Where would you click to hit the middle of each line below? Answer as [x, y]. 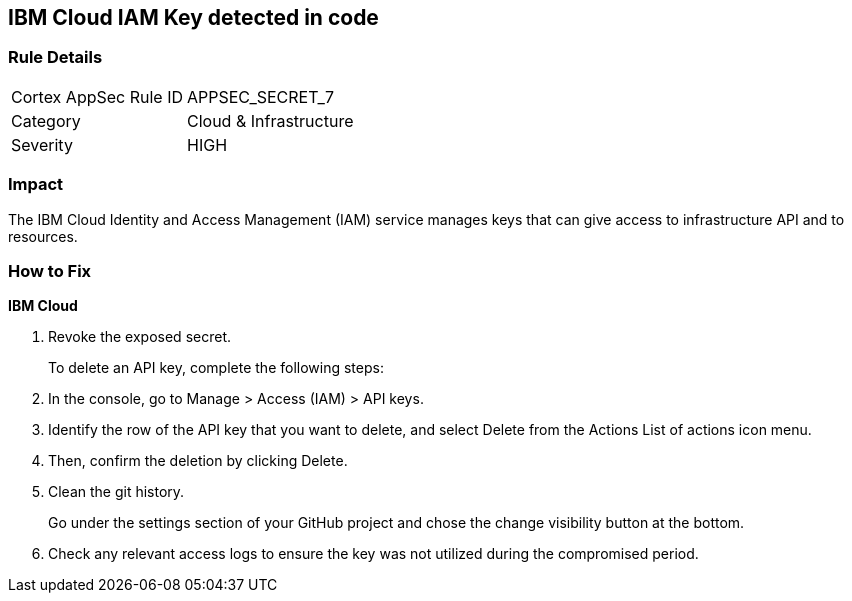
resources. [43, 236]
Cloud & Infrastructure [270, 120]
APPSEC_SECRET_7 [260, 96]
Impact [36, 184]
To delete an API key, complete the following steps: [216, 368]
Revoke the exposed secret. [139, 337]
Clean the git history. [116, 492]
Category [46, 120]
